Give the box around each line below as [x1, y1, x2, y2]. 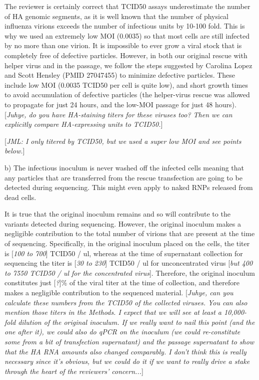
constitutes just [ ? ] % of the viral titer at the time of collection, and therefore [4, 277, 239, 288]
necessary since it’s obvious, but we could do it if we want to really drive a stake [4, 356, 250, 366]
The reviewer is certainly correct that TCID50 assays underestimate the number [4, 1, 250, 11]
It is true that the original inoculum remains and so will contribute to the [4, 209, 230, 219]
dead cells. [4, 192, 36, 202]
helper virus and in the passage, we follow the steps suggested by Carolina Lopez [4, 60, 252, 70]
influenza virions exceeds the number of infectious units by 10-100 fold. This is [4, 21, 245, 31]
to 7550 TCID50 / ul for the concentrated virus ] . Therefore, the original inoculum [4, 267, 255, 278]
